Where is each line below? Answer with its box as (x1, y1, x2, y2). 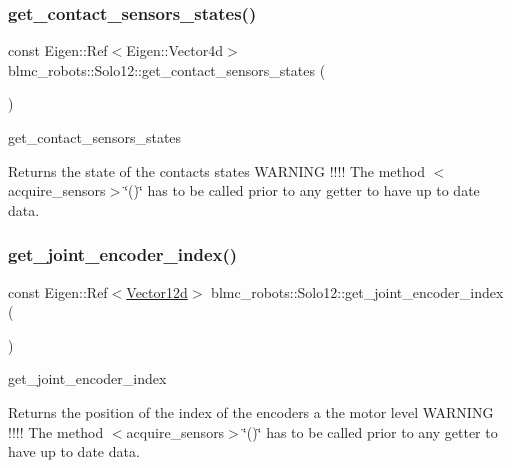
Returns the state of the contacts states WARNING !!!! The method (8, 160, 425, 181)
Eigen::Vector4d (126, 40, 223, 61)
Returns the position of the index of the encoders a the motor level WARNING (8, 401, 494, 422)
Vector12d (126, 281, 188, 302)
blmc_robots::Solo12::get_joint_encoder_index (211, 281, 504, 302)
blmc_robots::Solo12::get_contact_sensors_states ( (8, 59, 326, 80)
